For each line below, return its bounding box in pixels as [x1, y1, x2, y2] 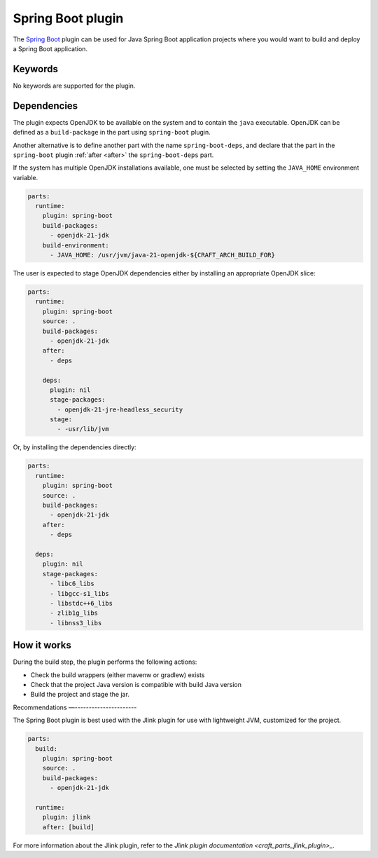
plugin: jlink [42, 813, 91, 822]
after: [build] [42, 823, 94, 831]
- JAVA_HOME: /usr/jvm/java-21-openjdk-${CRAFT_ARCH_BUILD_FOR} [50, 251, 276, 259]
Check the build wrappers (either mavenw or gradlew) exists [30, 670, 205, 679]
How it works [13, 639, 71, 651]
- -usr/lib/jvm [57, 425, 110, 433]
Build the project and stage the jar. [30, 690, 129, 699]
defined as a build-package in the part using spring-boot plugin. [13, 128, 211, 137]
